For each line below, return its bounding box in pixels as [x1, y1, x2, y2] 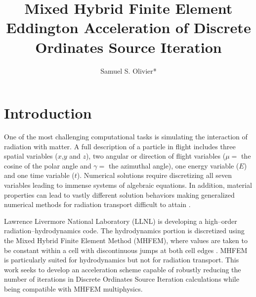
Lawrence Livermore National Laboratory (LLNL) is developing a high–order [4, 215, 237, 226]
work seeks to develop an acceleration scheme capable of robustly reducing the [4, 264, 241, 274]
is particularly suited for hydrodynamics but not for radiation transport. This [4, 255, 239, 265]
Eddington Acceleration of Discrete [6, 17, 251, 38]
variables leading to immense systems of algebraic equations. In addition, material [4, 180, 252, 190]
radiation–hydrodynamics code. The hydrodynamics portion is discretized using [4, 225, 245, 236]
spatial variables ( [4, 151, 58, 161]
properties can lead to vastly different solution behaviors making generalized [4, 189, 235, 200]
